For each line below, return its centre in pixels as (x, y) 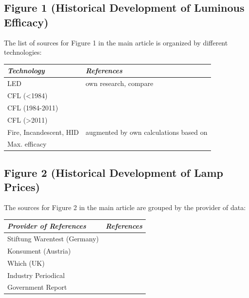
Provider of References (47, 226)
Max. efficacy (27, 144)
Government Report (37, 287)
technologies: (23, 52)
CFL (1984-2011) (33, 107)
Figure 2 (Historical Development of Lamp (114, 172)
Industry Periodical (36, 275)
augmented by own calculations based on (146, 132)
